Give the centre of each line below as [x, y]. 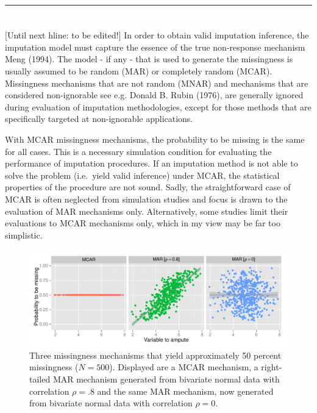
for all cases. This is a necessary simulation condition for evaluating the [138, 151]
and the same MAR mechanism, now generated [185, 391]
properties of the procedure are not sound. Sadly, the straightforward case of [148, 187]
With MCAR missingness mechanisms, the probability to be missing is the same [155, 139]
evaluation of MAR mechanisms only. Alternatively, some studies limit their [147, 211]
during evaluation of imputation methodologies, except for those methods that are [158, 106]
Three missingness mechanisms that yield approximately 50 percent [155, 355]
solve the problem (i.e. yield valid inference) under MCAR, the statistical [142, 175]
